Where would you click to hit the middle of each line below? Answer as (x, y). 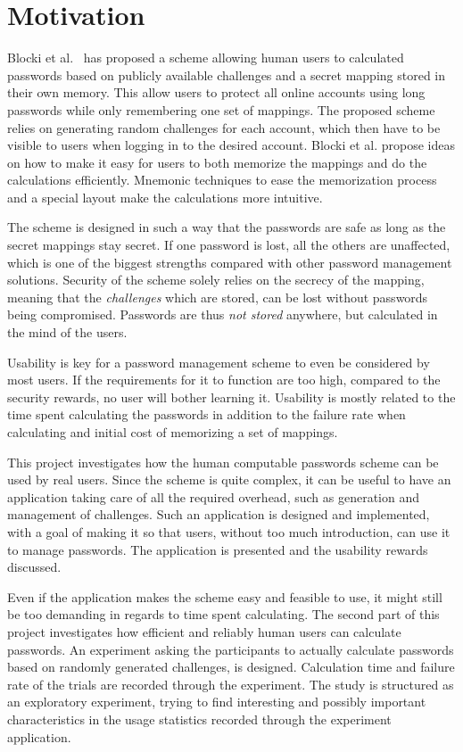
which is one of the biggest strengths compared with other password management (230, 262)
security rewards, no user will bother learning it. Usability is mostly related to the (231, 397)
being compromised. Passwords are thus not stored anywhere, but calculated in (223, 314)
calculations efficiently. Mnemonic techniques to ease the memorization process (222, 180)
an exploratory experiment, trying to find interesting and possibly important (217, 702)
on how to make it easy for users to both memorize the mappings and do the (217, 162)
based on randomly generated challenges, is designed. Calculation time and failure (231, 667)
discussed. (34, 567)
